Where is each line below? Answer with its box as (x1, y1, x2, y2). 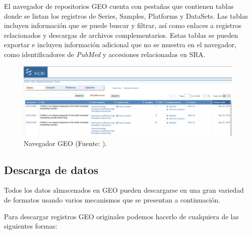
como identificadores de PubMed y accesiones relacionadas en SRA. (4, 49, 205, 59)
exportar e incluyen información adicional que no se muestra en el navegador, (4, 39, 237, 50)
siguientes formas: (4, 221, 57, 231)
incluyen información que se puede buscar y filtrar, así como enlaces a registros (4, 20, 242, 30)
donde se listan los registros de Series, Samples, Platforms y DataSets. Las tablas (4, 10, 248, 21)
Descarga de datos (4, 162, 99, 177)
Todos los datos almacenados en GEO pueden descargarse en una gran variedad (4, 185, 244, 195)
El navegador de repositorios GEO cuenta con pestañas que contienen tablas (4, 1, 234, 11)
